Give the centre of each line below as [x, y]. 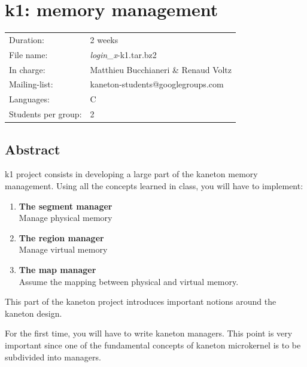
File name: [28, 54]
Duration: [27, 39]
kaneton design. [34, 313]
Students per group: [45, 114]
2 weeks [104, 39]
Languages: [29, 99]
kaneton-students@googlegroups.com [157, 84]
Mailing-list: [31, 84]
